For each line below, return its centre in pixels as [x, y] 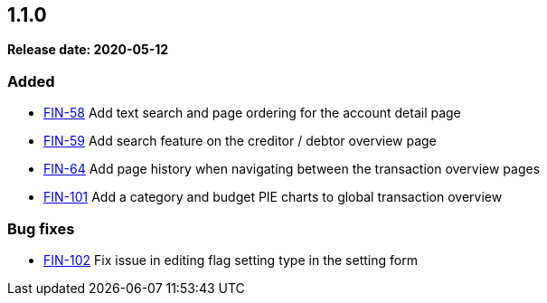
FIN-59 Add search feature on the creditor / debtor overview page [240, 141]
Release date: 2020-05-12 [88, 50]
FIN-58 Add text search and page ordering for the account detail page [252, 113]
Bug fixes [41, 228]
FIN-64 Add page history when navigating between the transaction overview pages [292, 169]
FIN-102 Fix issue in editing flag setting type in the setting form [231, 260]
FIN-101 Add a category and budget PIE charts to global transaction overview [273, 197]
